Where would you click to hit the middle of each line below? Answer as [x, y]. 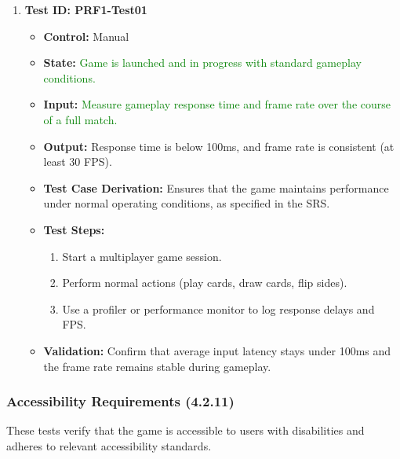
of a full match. [80, 119]
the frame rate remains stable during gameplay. [157, 366]
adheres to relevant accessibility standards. [109, 445]
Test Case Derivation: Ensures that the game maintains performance [216, 187]
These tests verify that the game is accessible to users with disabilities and [185, 430]
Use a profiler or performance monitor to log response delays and [218, 308]
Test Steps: [74, 229]
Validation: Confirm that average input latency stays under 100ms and [217, 350]
